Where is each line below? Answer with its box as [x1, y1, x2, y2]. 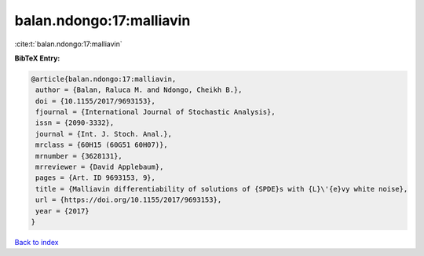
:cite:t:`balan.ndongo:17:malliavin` [14, 39, 123, 49]
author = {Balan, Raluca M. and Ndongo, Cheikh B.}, [35, 86, 243, 94]
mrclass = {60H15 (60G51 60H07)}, [35, 141, 168, 149]
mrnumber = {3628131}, [35, 152, 123, 160]
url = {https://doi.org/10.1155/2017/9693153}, [35, 196, 222, 204]
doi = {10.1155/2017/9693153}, [35, 97, 156, 105]
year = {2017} [35, 207, 90, 215]
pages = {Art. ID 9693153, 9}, [35, 174, 156, 182]
